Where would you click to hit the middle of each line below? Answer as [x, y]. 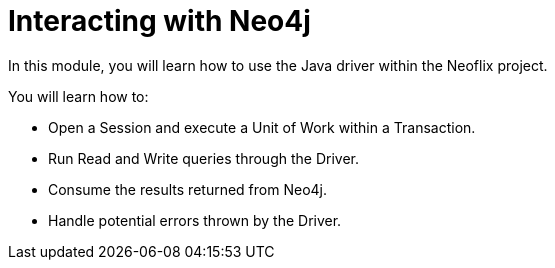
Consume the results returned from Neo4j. [187, 189]
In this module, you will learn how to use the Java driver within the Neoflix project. [278, 65]
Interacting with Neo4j [159, 21]
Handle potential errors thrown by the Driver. [195, 220]
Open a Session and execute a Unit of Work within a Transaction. [262, 127]
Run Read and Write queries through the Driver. [203, 158]
